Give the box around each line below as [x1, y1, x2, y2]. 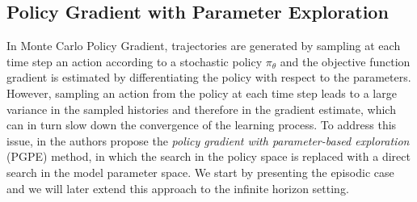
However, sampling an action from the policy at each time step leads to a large [6, 84, 397, 101]
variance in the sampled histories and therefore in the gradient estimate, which [6, 100, 396, 117]
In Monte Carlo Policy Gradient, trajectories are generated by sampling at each [6, 37, 401, 54]
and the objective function [280, 53, 411, 69]
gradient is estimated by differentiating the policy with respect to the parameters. [6, 69, 411, 86]
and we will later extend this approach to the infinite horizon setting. [6, 179, 349, 196]
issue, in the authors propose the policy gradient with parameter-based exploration [6, 132, 410, 149]
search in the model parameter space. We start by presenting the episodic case [6, 163, 394, 180]
